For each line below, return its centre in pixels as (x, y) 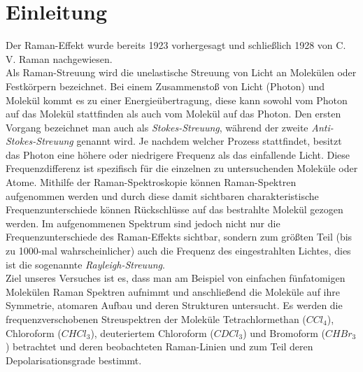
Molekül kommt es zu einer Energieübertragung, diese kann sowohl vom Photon (177, 100)
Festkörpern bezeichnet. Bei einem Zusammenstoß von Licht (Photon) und (165, 86)
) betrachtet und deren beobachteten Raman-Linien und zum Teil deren (159, 346)
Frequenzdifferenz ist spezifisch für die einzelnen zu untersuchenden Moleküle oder (182, 168)
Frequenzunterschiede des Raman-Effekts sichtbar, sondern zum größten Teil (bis (179, 237)
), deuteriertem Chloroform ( (152, 332)
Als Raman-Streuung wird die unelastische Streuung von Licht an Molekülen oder (181, 72)
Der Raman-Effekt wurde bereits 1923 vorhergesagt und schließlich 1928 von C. (176, 45)
